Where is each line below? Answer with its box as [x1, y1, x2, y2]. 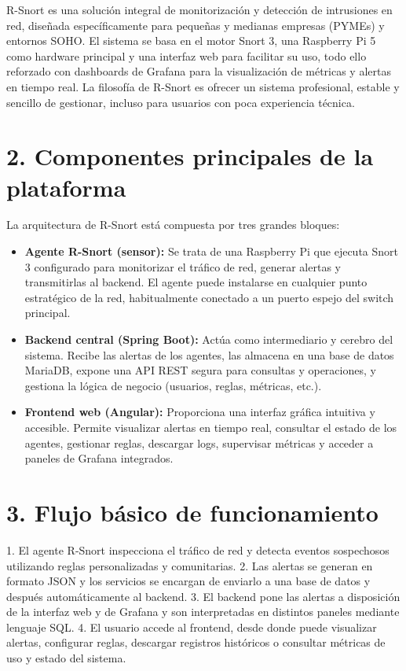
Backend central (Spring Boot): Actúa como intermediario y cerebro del [24, 331, 393, 348]
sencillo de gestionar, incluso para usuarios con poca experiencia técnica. [6, 94, 355, 110]
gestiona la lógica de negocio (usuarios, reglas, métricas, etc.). [24, 377, 322, 393]
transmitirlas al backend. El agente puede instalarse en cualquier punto [24, 274, 368, 290]
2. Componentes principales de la [6, 140, 374, 172]
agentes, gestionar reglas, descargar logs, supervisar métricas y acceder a [24, 434, 374, 451]
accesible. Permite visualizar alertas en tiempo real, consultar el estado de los [24, 419, 397, 435]
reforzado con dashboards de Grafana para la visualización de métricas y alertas [6, 63, 391, 79]
